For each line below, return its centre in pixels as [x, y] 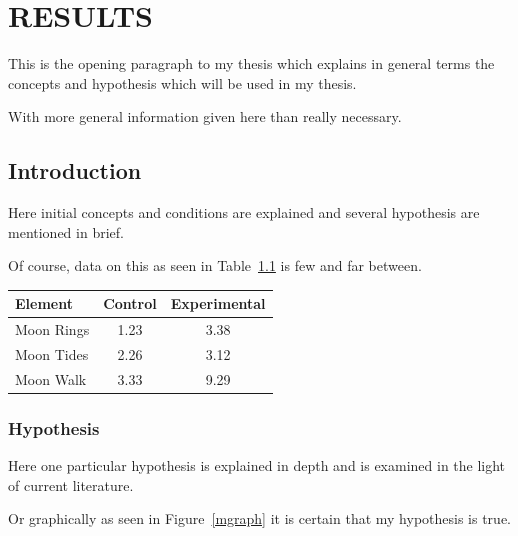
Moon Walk [51, 378]
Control [130, 303]
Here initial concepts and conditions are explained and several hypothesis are [244, 212]
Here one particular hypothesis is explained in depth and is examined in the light [257, 465]
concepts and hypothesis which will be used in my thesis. [182, 82]
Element [44, 303]
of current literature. [71, 484]
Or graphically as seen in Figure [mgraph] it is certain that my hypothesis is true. [259, 518]
